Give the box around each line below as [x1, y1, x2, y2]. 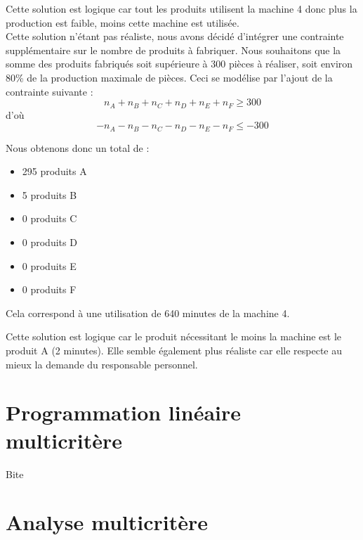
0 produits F [22, 282, 77, 297]
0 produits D [22, 235, 77, 250]
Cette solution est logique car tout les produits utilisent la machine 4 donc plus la [6, 1, 357, 15]
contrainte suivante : [6, 84, 93, 98]
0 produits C [22, 211, 77, 226]
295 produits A [22, 164, 87, 179]
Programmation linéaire [6, 398, 241, 427]
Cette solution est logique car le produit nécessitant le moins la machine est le [6, 329, 342, 344]
